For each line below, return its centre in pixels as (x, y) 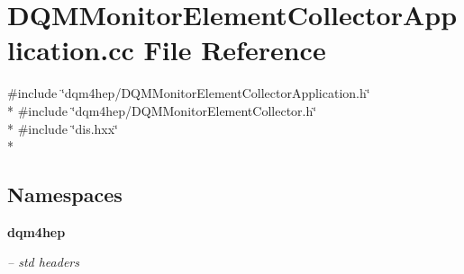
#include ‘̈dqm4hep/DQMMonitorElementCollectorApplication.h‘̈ (189, 93)
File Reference (235, 50)
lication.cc (71, 50)
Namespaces (65, 194)
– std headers (43, 262)
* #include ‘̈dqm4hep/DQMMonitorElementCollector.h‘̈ (162, 110)
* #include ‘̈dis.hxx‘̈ (63, 128)
